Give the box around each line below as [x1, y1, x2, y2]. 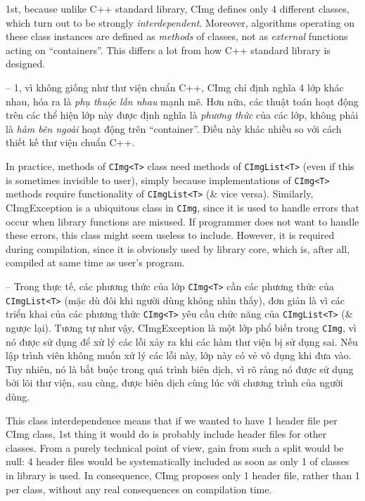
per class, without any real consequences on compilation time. [6, 481, 272, 496]
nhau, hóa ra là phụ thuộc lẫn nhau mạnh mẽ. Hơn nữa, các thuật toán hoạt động [6, 93, 359, 108]
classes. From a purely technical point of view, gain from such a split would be [6, 440, 344, 455]
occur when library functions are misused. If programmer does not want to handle [6, 214, 359, 228]
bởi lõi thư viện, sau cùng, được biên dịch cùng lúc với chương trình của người [6, 375, 343, 390]
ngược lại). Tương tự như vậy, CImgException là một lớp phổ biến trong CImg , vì [6, 320, 357, 334]
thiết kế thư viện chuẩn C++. [6, 135, 135, 150]
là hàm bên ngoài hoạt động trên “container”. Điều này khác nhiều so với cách [6, 121, 342, 136]
